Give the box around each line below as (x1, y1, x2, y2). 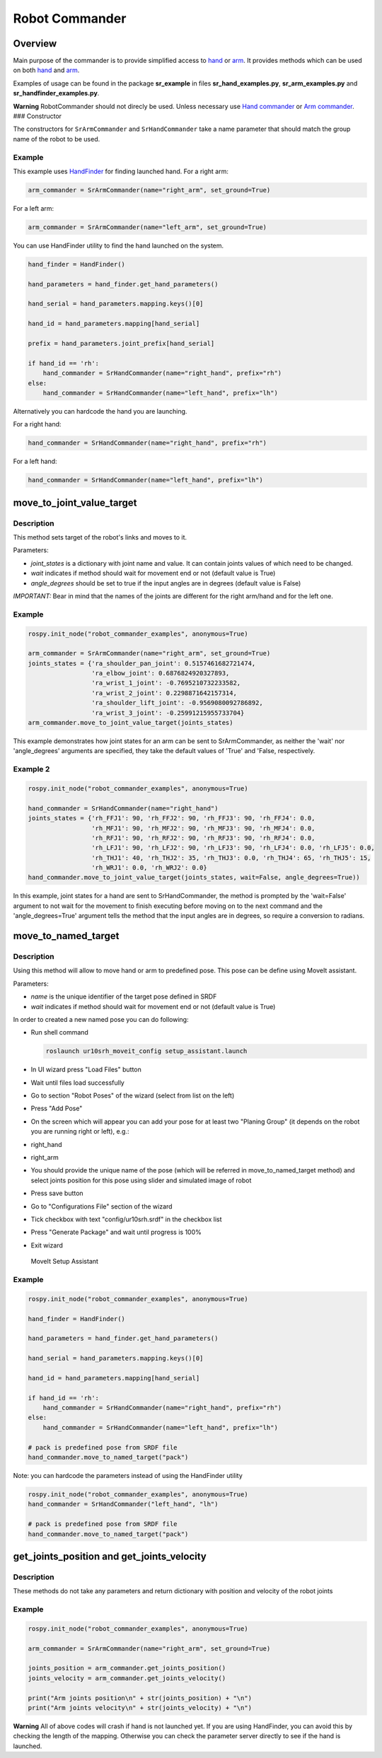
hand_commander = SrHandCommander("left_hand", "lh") (28, 1500, 219, 1508)
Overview (13, 37, 57, 50)
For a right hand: (13, 420, 62, 429)
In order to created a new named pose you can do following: (13, 1015, 189, 1023)
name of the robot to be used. (13, 134, 100, 143)
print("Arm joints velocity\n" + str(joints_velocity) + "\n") (28, 1704, 253, 1711)
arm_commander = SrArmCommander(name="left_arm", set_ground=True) (28, 223, 267, 231)
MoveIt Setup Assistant (30, 1257, 99, 1266)
